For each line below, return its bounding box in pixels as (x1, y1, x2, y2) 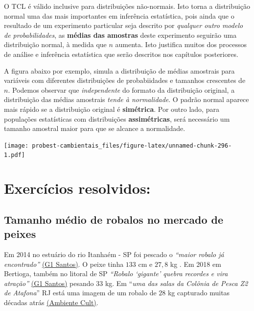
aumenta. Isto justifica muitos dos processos (115, 39, 247, 50)
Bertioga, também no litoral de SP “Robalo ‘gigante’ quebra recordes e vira (4, 268, 228, 279)
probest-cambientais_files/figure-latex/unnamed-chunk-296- (32, 142, 232, 149)
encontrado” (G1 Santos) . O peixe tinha (4, 259, 124, 269)
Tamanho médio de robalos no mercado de (4, 211, 223, 227)
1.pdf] (4, 152, 25, 159)
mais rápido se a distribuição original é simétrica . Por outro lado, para (4, 104, 219, 114)
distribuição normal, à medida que (4, 39, 107, 50)
